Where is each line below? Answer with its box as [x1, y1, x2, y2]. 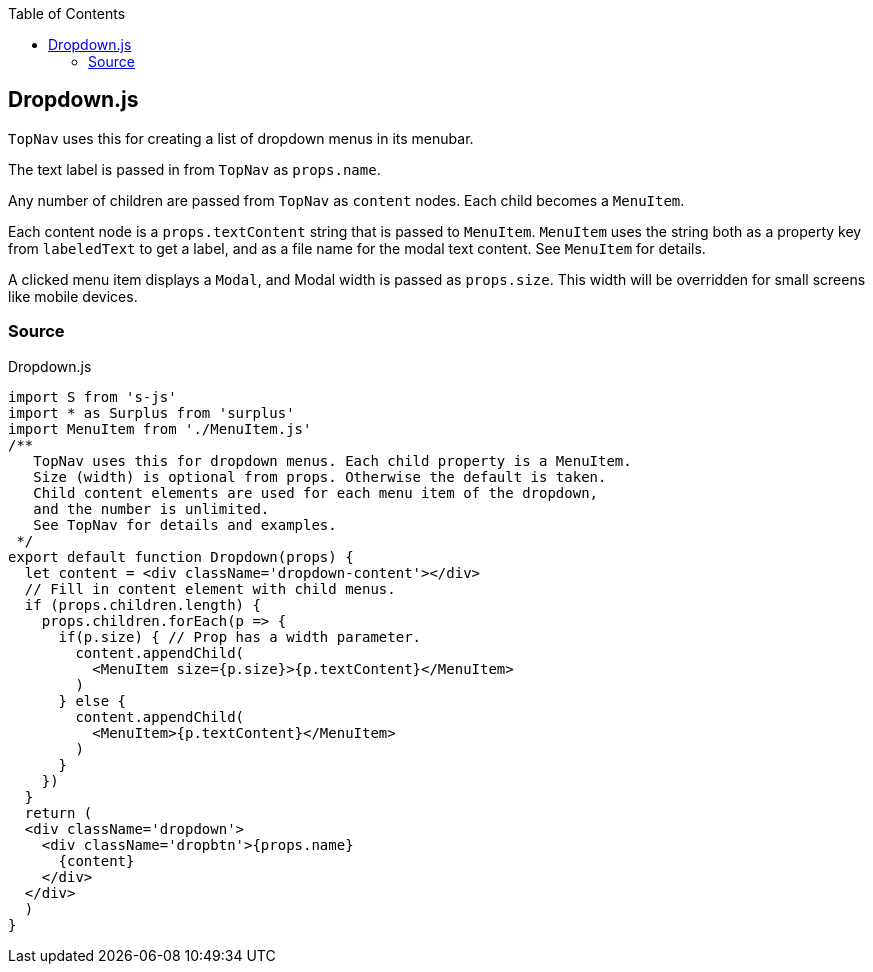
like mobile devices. [8, 287, 138, 305]
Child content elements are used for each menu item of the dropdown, [33, 484, 599, 501]
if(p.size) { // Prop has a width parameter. [58, 628, 422, 645]
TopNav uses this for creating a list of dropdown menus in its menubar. [8, 129, 474, 147]
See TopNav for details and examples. [33, 516, 337, 533]
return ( [24, 804, 93, 821]
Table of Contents [8, 5, 126, 22]
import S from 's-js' [8, 388, 177, 405]
